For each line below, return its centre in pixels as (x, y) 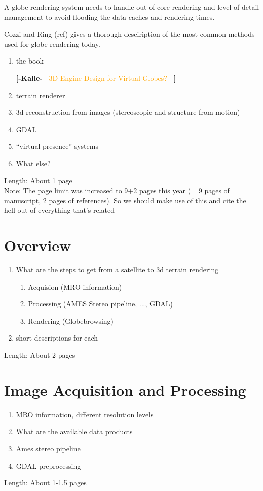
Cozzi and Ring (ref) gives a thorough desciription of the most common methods (129, 34)
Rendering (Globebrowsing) (71, 320)
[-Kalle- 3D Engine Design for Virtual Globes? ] (96, 78)
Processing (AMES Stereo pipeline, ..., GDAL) (101, 304)
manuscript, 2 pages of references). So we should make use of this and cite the (125, 200)
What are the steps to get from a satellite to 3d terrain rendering (117, 270)
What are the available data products (74, 431)
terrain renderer (41, 95)
